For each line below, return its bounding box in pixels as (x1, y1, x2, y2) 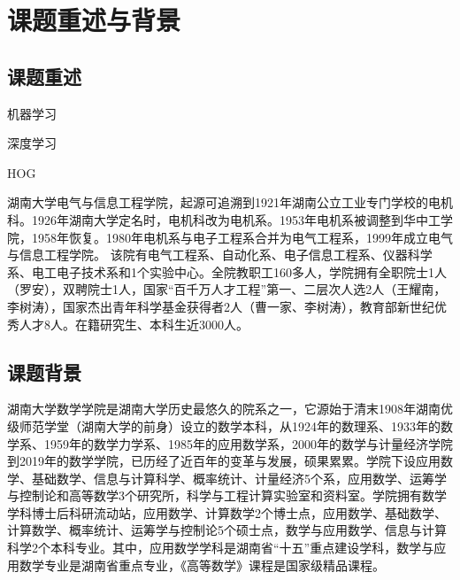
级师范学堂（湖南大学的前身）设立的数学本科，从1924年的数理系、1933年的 (7, 416, 441, 435)
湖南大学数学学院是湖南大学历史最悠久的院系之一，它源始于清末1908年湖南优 (7, 399, 453, 418)
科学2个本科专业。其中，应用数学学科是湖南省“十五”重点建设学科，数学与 (7, 538, 434, 557)
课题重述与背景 (7, 2, 181, 38)
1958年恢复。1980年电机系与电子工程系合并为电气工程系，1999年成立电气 (31, 228, 453, 246)
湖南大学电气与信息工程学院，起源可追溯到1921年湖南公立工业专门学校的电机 (7, 193, 453, 212)
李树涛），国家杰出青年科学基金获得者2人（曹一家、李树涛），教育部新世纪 (7, 297, 434, 315)
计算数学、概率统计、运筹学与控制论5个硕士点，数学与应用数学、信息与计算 (7, 521, 447, 539)
